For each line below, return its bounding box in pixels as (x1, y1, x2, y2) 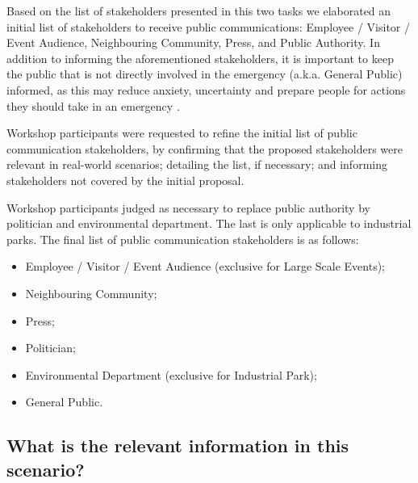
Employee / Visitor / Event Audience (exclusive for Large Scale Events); (25, 258, 385, 275)
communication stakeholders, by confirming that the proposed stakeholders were (6, 140, 403, 157)
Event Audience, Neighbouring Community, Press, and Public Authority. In (6, 34, 380, 51)
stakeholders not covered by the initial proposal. (6, 171, 245, 188)
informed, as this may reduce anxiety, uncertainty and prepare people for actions (6, 81, 406, 98)
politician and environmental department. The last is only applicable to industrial (6, 215, 412, 232)
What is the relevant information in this (6, 433, 349, 458)
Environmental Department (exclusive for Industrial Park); (25, 366, 317, 383)
